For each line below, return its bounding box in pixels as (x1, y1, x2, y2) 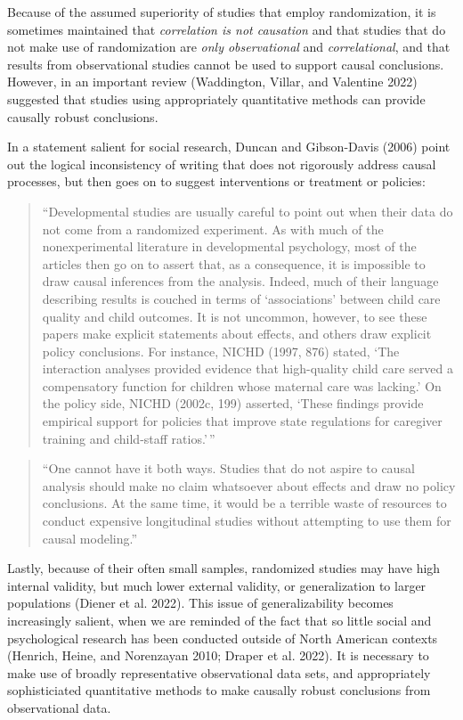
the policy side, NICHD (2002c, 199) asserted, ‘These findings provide (42, 394, 424, 413)
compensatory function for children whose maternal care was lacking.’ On (42, 376, 442, 395)
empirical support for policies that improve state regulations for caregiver (42, 412, 443, 430)
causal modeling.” (42, 528, 138, 547)
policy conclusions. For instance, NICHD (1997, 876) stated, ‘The (42, 341, 400, 360)
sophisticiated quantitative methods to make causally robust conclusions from (7, 681, 431, 700)
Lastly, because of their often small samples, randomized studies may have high (7, 559, 441, 577)
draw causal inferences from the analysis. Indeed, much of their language (42, 272, 439, 290)
